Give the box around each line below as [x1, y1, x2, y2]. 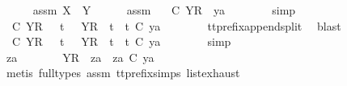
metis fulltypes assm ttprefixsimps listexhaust [6, 64, 240, 81]
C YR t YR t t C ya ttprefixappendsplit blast [11, 17, 341, 34]
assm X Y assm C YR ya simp [32, 2, 296, 18]
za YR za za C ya [6, 48, 154, 65]
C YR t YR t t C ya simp [11, 33, 231, 50]
